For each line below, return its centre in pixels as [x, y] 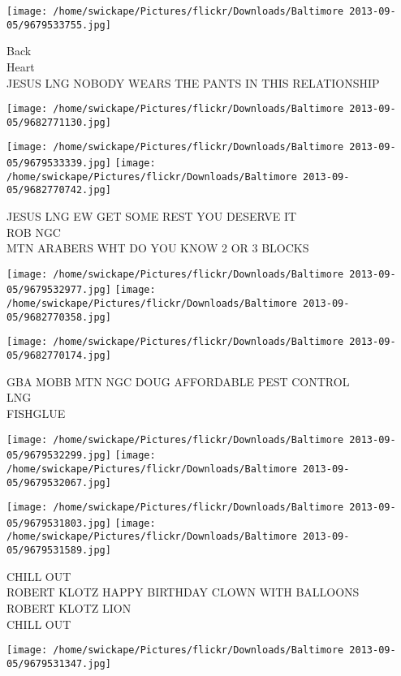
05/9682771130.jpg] [59, 122]
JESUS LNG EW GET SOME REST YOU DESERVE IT [152, 216]
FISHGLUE [36, 413]
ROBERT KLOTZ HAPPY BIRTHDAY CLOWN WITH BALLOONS [183, 592]
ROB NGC [34, 232]
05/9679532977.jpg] [59, 290]
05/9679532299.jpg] [59, 456]
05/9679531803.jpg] [59, 523]
